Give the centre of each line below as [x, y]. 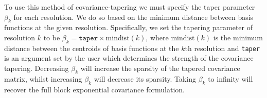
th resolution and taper [222, 48]
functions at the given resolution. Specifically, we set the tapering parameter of [129, 27]
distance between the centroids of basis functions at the [92, 48]
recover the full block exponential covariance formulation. [94, 89]
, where [157, 37]
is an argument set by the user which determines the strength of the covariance [129, 58]
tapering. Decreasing [37, 68]
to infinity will [230, 78]
